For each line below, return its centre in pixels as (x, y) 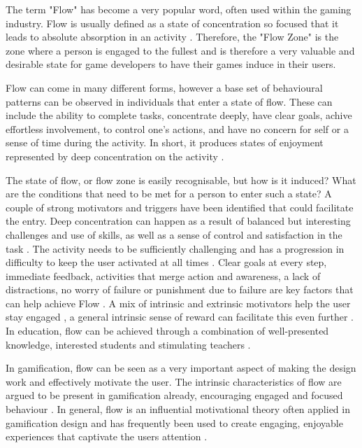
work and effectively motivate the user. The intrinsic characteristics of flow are (174, 381)
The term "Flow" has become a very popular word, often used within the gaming (179, 9)
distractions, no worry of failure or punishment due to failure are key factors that (180, 289)
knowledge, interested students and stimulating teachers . (128, 344)
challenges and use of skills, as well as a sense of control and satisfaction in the (174, 234)
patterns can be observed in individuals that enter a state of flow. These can (169, 101)
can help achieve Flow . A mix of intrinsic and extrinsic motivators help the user (178, 303)
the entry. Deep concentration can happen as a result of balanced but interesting (178, 221)
